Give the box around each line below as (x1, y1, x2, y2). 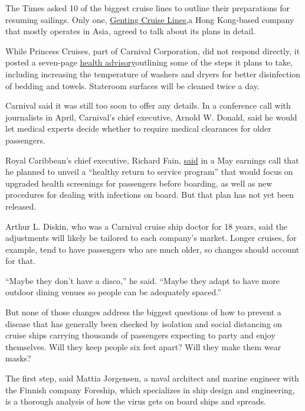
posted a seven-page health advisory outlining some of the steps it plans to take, (5, 56, 293, 68)
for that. (5, 255, 36, 267)
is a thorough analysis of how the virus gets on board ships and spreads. (5, 395, 267, 407)
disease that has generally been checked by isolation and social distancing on (5, 317, 283, 330)
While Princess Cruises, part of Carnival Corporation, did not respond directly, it (5, 44, 300, 57)
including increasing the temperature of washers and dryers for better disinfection (5, 67, 301, 80)
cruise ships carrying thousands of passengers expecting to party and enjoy (5, 329, 276, 341)
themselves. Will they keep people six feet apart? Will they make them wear (5, 340, 281, 353)
